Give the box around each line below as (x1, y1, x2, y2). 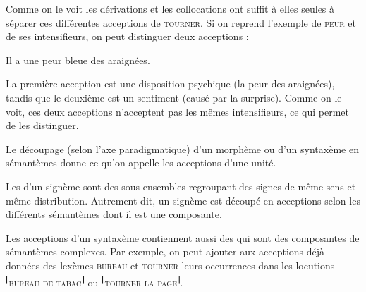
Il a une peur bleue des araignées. (6, 52, 150, 67)
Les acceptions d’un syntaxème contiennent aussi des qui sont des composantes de (6, 230, 360, 245)
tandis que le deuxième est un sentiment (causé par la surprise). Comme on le (6, 90, 342, 104)
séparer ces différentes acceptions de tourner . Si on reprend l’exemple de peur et (6, 15, 356, 30)
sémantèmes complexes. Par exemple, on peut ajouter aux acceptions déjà (6, 244, 325, 259)
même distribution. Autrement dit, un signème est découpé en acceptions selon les (6, 193, 360, 207)
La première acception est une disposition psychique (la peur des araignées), (6, 76, 335, 91)
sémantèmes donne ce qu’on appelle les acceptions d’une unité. (6, 155, 276, 170)
